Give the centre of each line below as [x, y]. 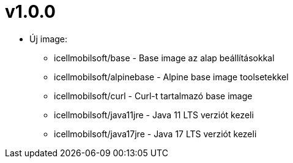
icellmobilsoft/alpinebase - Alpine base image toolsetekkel [171, 77]
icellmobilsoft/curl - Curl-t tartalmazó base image [153, 96]
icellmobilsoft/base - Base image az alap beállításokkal [164, 58]
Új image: [49, 39]
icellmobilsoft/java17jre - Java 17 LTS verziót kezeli [155, 134]
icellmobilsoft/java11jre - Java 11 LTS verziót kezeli [154, 115]
